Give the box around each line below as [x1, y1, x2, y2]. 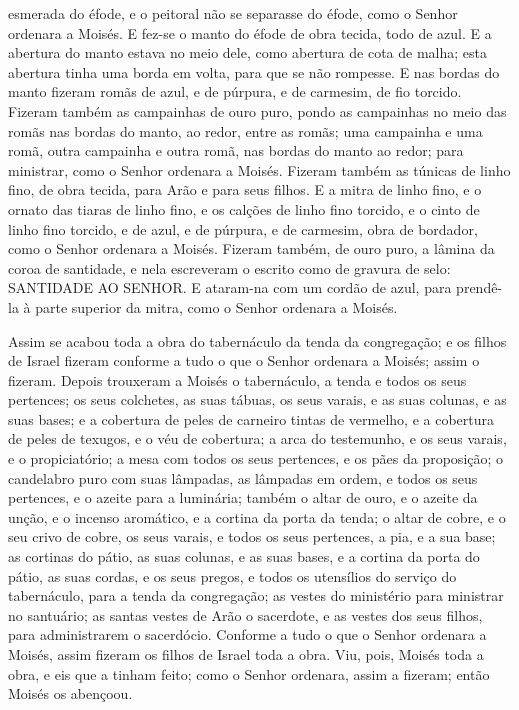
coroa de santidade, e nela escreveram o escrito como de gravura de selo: [8, 257, 451, 278]
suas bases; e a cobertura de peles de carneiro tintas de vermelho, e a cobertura [8, 408, 495, 429]
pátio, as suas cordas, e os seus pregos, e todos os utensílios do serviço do [8, 565, 457, 586]
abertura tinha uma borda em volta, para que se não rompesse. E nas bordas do [8, 61, 500, 82]
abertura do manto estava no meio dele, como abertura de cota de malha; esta [8, 42, 487, 63]
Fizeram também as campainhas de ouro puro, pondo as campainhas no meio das [8, 100, 507, 121]
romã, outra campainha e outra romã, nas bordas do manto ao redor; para [8, 140, 464, 161]
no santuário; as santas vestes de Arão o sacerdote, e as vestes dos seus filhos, [8, 604, 483, 625]
